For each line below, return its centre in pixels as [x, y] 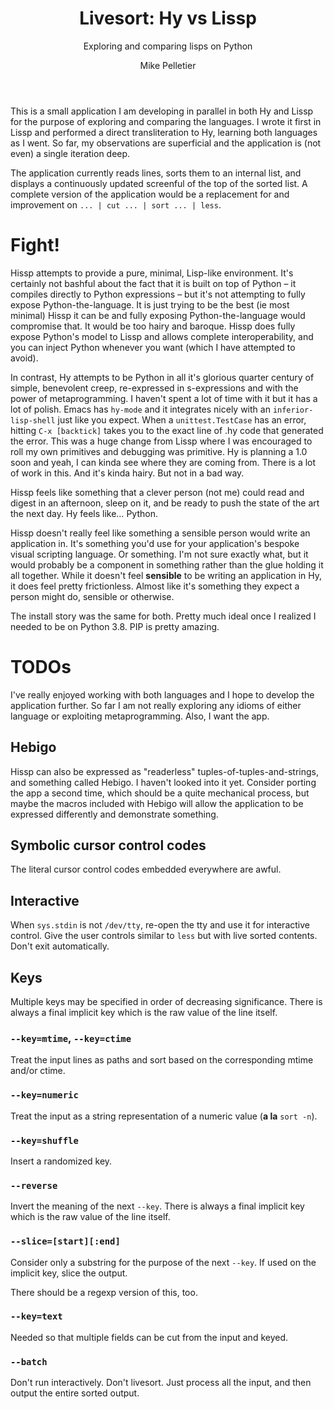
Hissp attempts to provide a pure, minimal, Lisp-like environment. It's [152, 273]
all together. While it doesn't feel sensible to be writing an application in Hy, [166, 575]
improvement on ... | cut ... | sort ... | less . [116, 204]
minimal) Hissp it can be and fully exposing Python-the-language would [158, 315]
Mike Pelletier [168, 65]
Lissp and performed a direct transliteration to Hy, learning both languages [164, 132]
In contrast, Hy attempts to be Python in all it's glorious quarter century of [162, 377]
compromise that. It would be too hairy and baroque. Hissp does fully [153, 326]
